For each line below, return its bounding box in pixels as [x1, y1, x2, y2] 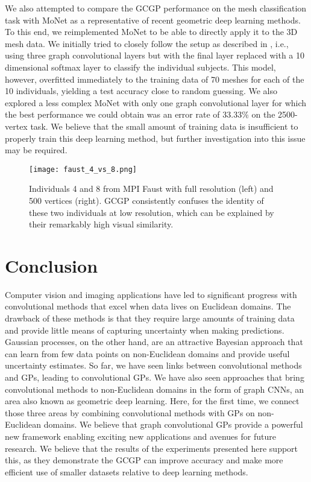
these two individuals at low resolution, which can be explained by [29, 206, 274, 218]
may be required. [5, 144, 68, 156]
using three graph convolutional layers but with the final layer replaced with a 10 [5, 49, 304, 62]
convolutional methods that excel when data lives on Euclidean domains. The [5, 300, 291, 312]
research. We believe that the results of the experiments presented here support [5, 442, 298, 454]
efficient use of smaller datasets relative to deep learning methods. [5, 465, 248, 478]
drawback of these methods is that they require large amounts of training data [5, 312, 295, 325]
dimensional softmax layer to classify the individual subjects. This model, [5, 60, 276, 73]
